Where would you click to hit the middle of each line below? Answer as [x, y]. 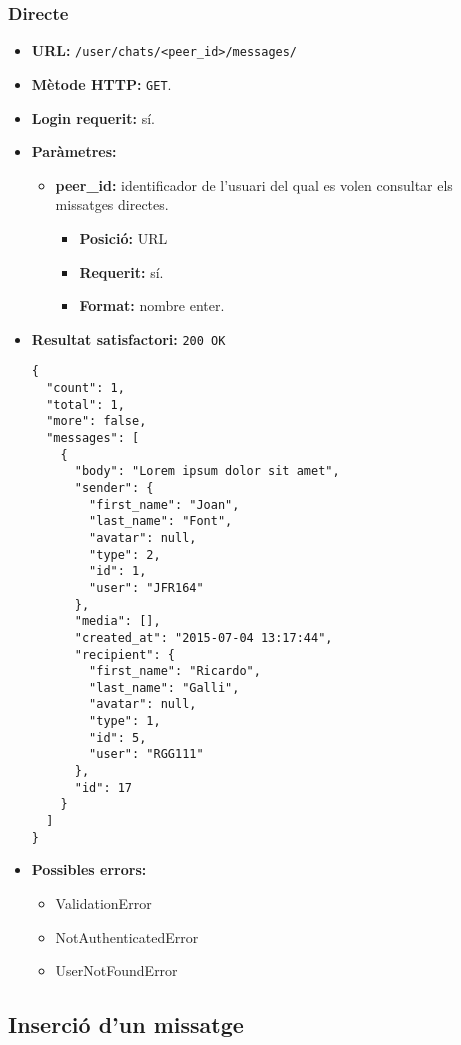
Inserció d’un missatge [126, 1024]
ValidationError [103, 902]
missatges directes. [112, 204]
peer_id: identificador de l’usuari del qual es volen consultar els [254, 184]
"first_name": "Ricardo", [175, 671]
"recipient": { [124, 654]
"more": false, [96, 421]
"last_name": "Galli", [164, 687]
